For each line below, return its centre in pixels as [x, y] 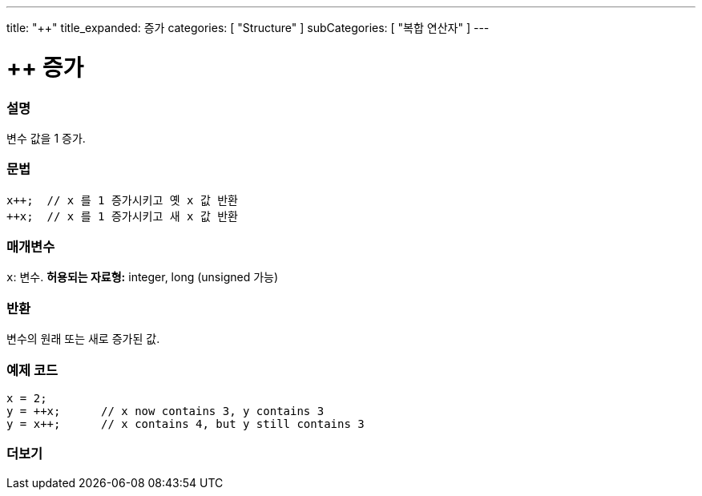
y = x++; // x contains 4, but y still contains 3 [186, 423]
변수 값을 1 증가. [46, 138]
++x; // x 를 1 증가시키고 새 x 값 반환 [122, 216]
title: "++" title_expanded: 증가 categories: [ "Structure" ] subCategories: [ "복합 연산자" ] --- [248, 28]
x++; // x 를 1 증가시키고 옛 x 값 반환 [122, 200]
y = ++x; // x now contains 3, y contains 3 [165, 411]
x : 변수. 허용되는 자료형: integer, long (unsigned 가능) [143, 277]
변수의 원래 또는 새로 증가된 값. [83, 339]
